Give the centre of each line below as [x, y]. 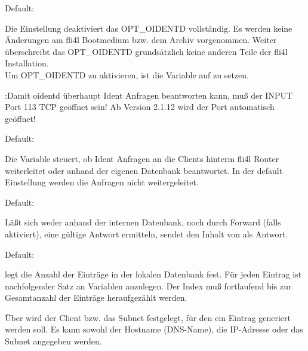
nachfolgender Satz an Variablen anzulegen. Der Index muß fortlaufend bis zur [148, 286]
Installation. [27, 63]
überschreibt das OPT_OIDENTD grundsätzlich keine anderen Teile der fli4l [146, 51]
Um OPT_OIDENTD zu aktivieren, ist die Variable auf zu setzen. [127, 74]
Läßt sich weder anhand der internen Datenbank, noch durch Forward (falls [143, 222]
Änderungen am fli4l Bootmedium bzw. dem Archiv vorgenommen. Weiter [141, 40]
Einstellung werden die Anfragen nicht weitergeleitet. [102, 182]
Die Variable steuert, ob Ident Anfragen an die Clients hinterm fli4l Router [142, 158]
